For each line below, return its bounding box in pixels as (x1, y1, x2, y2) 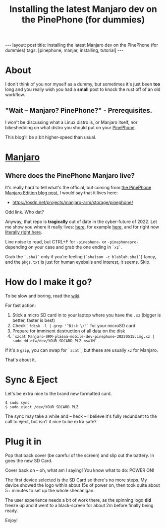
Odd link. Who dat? (5, 209, 45, 215)
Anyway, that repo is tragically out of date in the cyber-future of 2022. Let (5, 219, 157, 225)
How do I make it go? (5, 277, 92, 288)
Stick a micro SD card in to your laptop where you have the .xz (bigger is (12, 312, 161, 318)
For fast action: (5, 302, 36, 308)
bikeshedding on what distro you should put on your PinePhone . (5, 124, 136, 130)
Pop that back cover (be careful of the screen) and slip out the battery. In (5, 452, 155, 458)
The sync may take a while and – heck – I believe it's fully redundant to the (5, 413, 157, 419)
